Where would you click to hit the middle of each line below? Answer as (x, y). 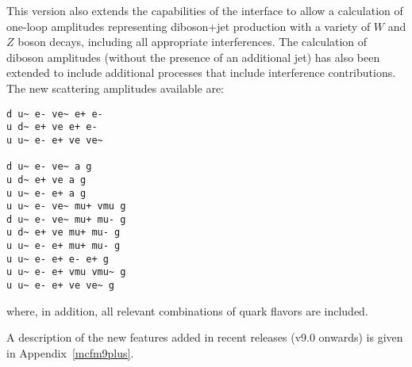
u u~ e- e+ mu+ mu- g (64, 246)
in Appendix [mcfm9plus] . (70, 352)
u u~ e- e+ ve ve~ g (61, 286)
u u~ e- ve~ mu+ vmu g (66, 206)
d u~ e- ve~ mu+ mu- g (66, 219)
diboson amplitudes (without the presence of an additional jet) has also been (193, 57)
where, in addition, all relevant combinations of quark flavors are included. (187, 310)
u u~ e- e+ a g (46, 193)
